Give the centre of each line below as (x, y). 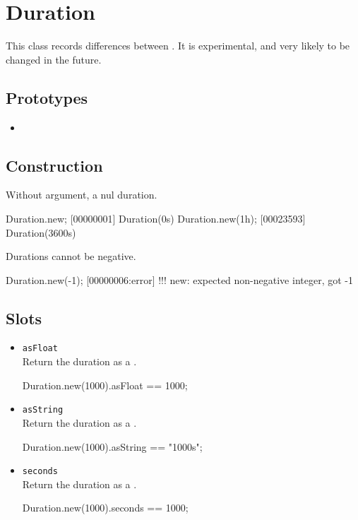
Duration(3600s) (41, 232)
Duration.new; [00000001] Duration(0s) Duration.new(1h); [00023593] (156, 218)
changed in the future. (54, 59)
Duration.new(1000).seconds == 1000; (105, 508)
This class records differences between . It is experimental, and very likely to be (178, 46)
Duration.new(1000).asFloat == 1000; (105, 385)
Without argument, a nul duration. (82, 195)
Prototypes (47, 97)
